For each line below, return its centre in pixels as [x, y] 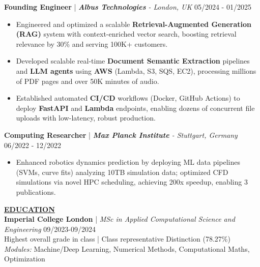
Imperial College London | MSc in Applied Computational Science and [120, 219]
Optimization [25, 259]
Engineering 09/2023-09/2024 [50, 229]
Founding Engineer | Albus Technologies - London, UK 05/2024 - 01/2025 [128, 7]
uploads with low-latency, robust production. [86, 118]
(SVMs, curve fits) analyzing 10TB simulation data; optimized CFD [122, 172]
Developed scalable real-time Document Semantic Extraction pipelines [133, 61]
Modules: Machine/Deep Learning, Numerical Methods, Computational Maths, [127, 248]
